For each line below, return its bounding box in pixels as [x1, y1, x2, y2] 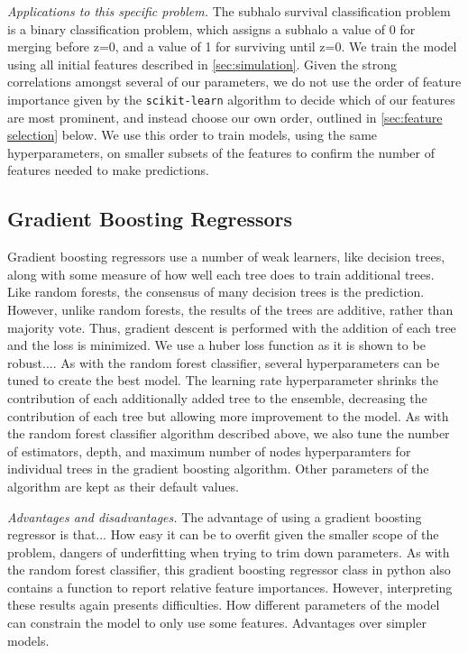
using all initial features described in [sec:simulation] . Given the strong [7, 54, 398, 73]
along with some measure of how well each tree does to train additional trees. [7, 264, 435, 283]
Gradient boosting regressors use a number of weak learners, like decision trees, [7, 247, 445, 266]
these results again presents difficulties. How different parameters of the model [7, 595, 440, 614]
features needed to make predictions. [7, 161, 209, 179]
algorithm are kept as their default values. [7, 476, 239, 495]
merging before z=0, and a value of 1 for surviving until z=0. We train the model [7, 37, 457, 56]
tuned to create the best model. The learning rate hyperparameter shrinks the [7, 371, 439, 390]
